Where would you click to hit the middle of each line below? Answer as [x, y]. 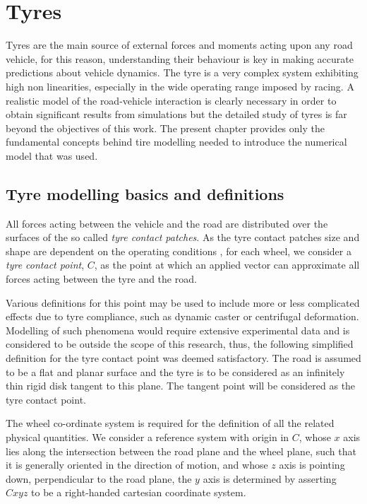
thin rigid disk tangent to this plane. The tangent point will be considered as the [181, 386]
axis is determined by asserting [270, 478]
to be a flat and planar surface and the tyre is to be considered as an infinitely [175, 371]
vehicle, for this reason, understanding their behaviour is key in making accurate [180, 58]
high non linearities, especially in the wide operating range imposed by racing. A [180, 86]
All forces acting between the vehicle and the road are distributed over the [167, 223]
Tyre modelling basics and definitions [145, 193]
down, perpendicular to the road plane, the [99, 478]
